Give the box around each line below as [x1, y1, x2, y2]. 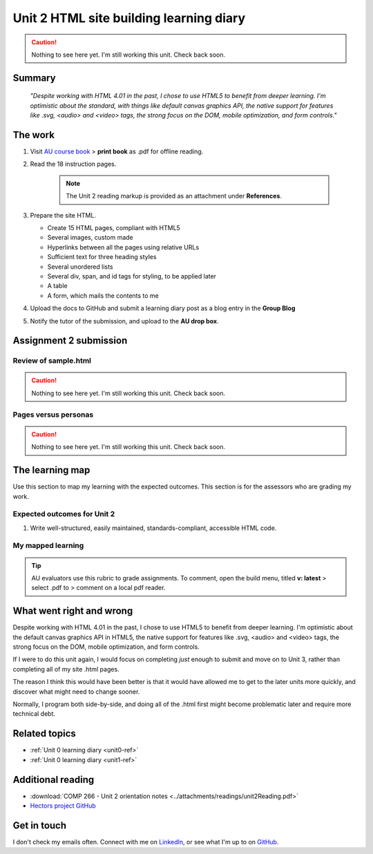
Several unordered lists [47, 263, 113, 271]
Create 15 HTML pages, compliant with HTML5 [47, 223, 181, 231]
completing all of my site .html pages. [12, 665, 120, 673]
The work [12, 129, 55, 141]
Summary [12, 72, 56, 84]
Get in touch [12, 819, 67, 831]
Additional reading [12, 774, 95, 786]
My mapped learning [12, 541, 84, 551]
